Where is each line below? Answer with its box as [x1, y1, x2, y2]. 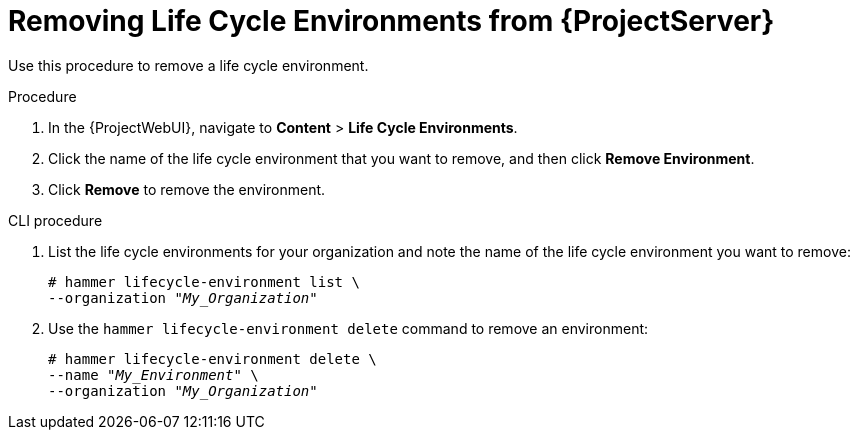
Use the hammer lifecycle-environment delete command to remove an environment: [48, 319, 649, 337]
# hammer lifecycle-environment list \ [48, 273, 360, 290]
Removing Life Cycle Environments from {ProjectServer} [8, 4, 775, 38]
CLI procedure [8, 211, 103, 229]
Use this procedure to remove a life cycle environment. [8, 56, 369, 74]
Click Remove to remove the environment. [48, 180, 326, 198]
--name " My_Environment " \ [48, 366, 259, 383]
